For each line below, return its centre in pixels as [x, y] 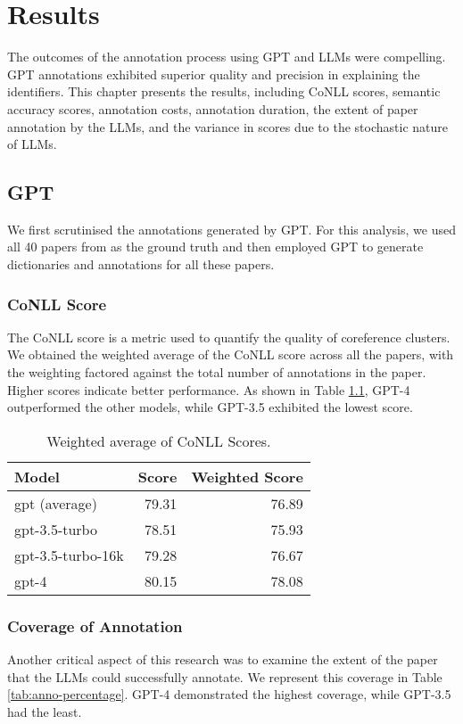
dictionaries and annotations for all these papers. [141, 264]
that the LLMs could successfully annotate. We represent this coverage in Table [225, 676]
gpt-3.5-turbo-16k [69, 555]
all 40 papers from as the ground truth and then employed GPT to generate [215, 247]
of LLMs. [32, 144]
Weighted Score [247, 476]
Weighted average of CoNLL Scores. [159, 440]
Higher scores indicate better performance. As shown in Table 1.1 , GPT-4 [209, 389]
